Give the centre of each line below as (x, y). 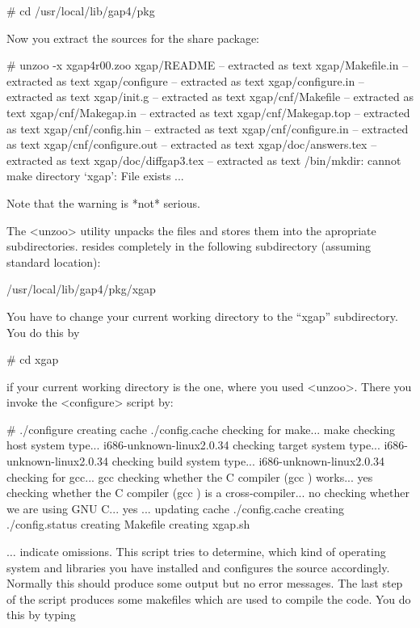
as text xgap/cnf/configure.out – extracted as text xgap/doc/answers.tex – (192, 144)
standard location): (54, 261)
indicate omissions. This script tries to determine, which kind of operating (203, 552)
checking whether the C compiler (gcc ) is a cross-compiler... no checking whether (208, 493)
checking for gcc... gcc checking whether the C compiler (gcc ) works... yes (190, 476)
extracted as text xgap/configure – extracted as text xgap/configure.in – (185, 80)
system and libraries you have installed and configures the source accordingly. (198, 567)
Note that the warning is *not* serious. (103, 202)
